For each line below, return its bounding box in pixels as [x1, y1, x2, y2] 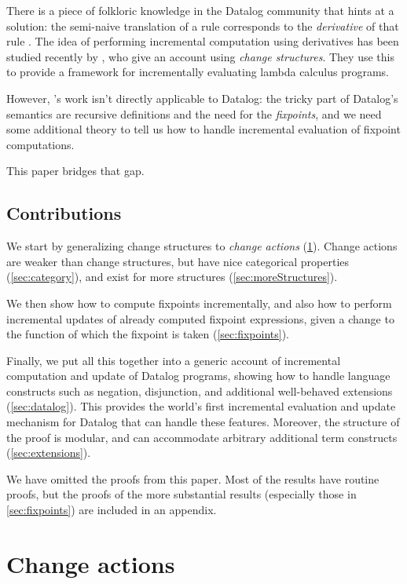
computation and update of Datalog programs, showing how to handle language [6, 367, 390, 384]
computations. [6, 136, 75, 152]
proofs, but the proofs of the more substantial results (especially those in [6, 486, 357, 502]
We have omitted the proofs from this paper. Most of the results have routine [6, 470, 379, 487]
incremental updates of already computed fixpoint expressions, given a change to [6, 310, 394, 327]
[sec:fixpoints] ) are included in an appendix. [6, 502, 217, 518]
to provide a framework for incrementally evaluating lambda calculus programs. [6, 64, 389, 80]
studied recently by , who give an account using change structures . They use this [6, 48, 394, 64]
